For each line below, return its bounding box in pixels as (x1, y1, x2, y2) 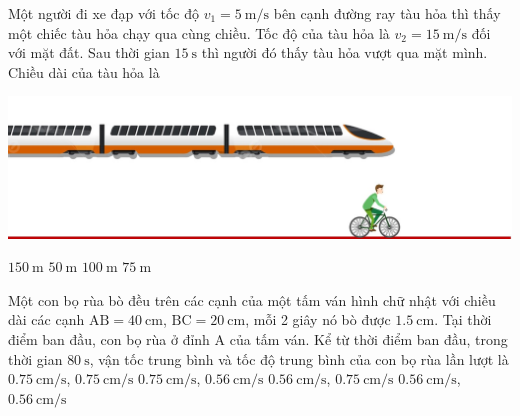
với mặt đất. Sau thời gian (8, 42, 170, 63)
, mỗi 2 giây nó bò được (245, 309, 391, 330)
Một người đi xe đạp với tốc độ (8, 3, 199, 23)
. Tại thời (434, 309, 492, 330)
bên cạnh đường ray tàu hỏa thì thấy (273, 3, 501, 23)
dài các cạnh (8, 309, 85, 330)
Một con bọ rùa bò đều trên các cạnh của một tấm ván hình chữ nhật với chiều (8, 289, 496, 310)
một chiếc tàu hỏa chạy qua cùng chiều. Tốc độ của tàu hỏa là (8, 22, 390, 43)
